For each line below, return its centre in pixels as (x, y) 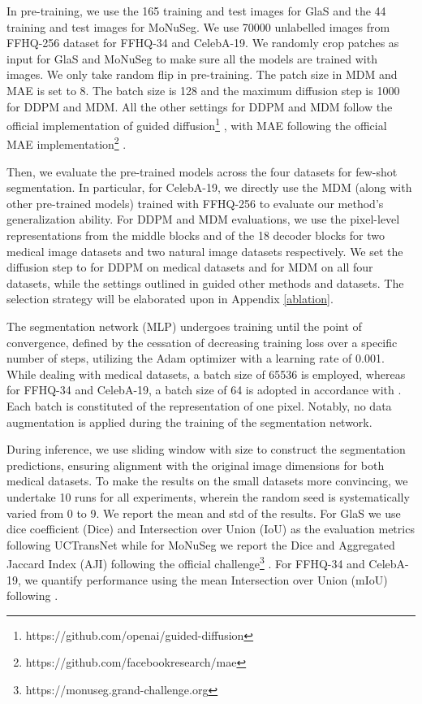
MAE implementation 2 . (67, 143)
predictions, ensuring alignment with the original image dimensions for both (196, 465)
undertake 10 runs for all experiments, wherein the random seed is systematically (208, 496)
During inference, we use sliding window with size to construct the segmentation (206, 449)
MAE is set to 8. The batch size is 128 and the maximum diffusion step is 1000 (203, 90)
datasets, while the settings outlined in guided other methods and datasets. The (205, 282)
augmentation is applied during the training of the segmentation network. (189, 422)
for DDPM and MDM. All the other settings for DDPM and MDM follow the (200, 106)
